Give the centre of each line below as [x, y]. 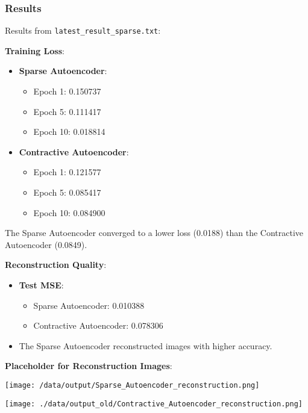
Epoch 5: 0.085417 [67, 192]
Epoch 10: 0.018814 [69, 132]
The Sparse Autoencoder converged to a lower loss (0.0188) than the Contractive [154, 233]
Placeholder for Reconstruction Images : [89, 366]
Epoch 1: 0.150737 [67, 91]
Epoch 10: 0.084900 [69, 212]
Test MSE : [41, 285]
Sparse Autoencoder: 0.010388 [89, 305]
